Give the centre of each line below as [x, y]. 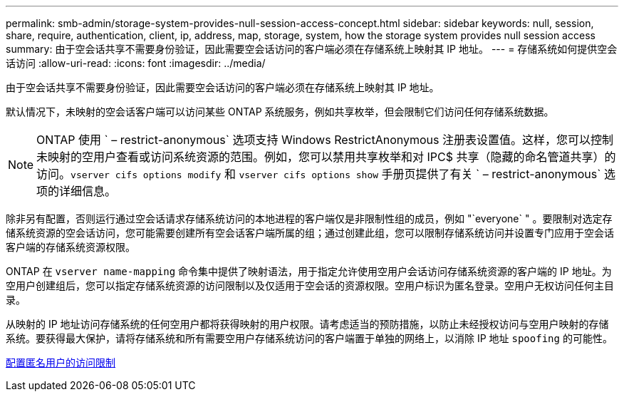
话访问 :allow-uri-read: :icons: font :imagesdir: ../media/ [136, 63]
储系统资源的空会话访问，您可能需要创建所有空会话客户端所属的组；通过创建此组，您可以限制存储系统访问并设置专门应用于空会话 [310, 233]
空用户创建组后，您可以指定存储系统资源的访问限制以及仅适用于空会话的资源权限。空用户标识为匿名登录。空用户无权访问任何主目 [310, 285]
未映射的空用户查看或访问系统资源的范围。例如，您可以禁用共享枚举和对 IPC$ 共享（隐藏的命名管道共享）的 [326, 157]
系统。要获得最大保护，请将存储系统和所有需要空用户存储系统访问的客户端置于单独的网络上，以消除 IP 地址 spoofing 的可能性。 [309, 338]
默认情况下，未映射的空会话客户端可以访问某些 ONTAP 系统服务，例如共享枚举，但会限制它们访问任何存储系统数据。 [280, 112]
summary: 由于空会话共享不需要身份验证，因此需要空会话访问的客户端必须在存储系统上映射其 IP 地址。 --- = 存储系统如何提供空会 [312, 49]
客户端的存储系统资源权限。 [71, 247]
